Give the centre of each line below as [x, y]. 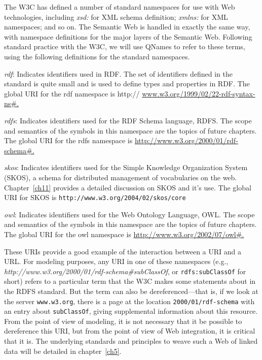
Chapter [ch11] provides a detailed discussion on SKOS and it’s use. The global [128, 187]
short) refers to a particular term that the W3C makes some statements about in [130, 281]
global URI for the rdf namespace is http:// [72, 93]
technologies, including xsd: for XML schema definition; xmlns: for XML [116, 17]
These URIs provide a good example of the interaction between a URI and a [123, 251]
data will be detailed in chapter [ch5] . [63, 351]
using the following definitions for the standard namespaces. [97, 56]
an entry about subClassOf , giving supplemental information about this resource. [131, 311]
